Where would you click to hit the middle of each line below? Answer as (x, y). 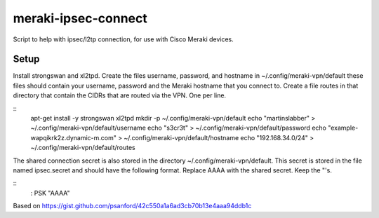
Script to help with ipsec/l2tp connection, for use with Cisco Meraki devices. (124, 39)
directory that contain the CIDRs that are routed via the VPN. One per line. (120, 95)
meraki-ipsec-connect (80, 18)
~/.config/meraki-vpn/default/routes (83, 148)
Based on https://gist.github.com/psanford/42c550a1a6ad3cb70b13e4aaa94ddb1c (132, 206)
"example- (343, 128)
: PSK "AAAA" (50, 193)
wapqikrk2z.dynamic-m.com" (74, 137)
